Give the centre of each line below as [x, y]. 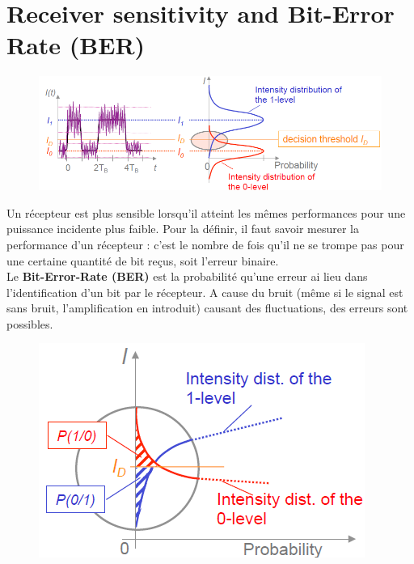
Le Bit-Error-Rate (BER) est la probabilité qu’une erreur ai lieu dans [187, 276]
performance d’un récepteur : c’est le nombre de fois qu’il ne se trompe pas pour [205, 244]
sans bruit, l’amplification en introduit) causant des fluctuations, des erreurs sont [207, 308]
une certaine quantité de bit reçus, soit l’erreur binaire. [143, 260]
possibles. [30, 323]
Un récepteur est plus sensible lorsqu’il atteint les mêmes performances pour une [206, 212]
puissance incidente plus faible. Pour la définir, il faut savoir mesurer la [183, 229]
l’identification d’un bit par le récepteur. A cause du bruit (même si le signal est [205, 292]
